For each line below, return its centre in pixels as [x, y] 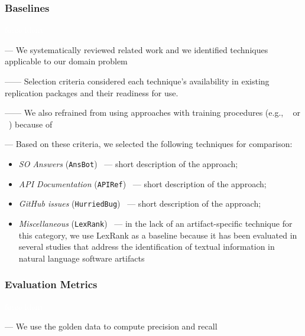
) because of [31, 124]
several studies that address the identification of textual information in [147, 247]
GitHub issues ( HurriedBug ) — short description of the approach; [140, 203]
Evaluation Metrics [51, 284]
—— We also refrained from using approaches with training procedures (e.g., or [152, 112]
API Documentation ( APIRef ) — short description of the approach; [142, 183]
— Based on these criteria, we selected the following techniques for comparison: [149, 144]
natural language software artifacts [82, 258]
